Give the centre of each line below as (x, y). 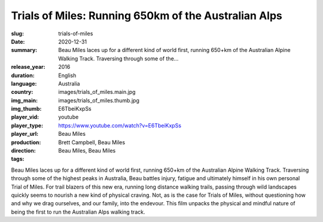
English (67, 75)
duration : (23, 75)
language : (24, 83)
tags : (18, 159)
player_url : (25, 134)
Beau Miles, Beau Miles (87, 151)
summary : (24, 50)
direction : (23, 151)
